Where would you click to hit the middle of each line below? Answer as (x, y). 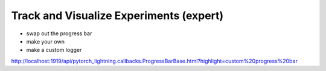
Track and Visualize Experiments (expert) (117, 16)
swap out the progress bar (59, 33)
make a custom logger (54, 50)
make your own (45, 41)
